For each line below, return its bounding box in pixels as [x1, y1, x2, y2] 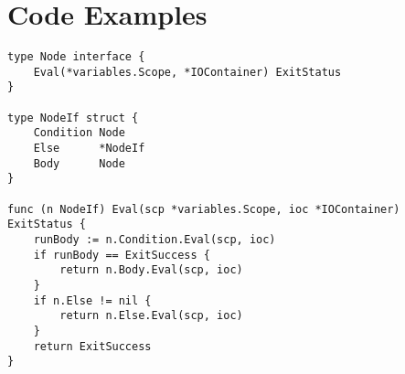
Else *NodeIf [33, 142, 145, 155]
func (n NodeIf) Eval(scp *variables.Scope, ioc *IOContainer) [7, 202, 400, 216]
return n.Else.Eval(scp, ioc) [59, 309, 243, 323]
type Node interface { [7, 50, 145, 64]
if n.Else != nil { [33, 294, 152, 307]
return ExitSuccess [33, 339, 152, 353]
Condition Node [33, 126, 125, 140]
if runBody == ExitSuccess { [33, 248, 210, 262]
